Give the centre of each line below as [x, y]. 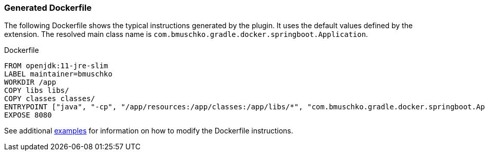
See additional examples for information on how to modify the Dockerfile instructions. [149, 131]
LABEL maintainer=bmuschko [58, 74]
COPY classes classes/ [50, 99]
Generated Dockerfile [48, 8]
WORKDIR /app [30, 82]
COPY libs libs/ [37, 91]
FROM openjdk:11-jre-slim [56, 66]
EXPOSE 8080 [28, 115]
